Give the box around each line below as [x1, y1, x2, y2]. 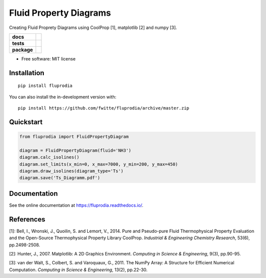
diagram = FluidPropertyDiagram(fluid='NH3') [19, 147, 132, 153]
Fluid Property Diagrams [9, 7, 111, 18]
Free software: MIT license [21, 56, 76, 61]
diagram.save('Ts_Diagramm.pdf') [19, 175, 100, 181]
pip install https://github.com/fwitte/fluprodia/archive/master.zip [18, 106, 190, 111]
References [9, 215, 45, 223]
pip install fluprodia [18, 83, 73, 88]
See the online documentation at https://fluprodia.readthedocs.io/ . [9, 202, 144, 208]
